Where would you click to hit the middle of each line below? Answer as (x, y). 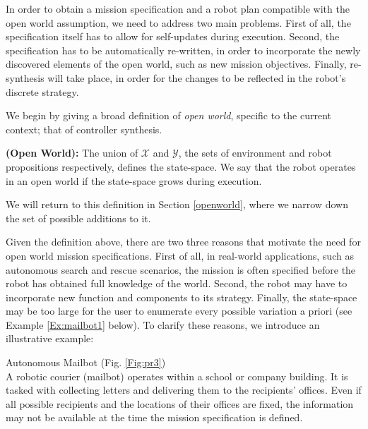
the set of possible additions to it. (78, 218)
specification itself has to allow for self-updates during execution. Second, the (173, 36)
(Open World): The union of (72, 153)
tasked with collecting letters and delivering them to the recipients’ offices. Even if (184, 390)
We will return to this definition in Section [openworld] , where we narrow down (177, 204)
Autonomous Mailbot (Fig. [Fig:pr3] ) (86, 362)
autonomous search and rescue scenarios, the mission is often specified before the (181, 269)
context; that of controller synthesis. (84, 129)
